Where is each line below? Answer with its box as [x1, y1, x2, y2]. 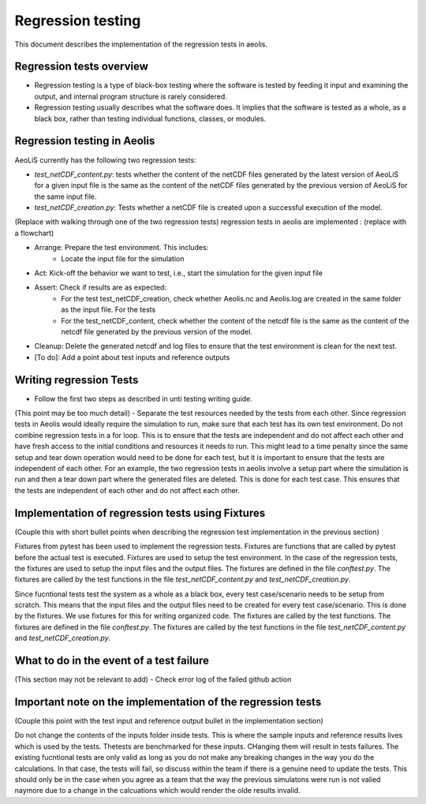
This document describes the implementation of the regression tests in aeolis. [14, 39, 268, 49]
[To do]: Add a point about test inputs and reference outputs [34, 352, 230, 362]
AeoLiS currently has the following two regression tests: [14, 155, 196, 165]
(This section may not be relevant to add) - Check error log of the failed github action [14, 675, 292, 684]
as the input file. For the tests [61, 305, 156, 315]
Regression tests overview [14, 60, 149, 73]
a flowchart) [14, 228, 54, 237]
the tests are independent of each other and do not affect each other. [14, 485, 241, 495]
